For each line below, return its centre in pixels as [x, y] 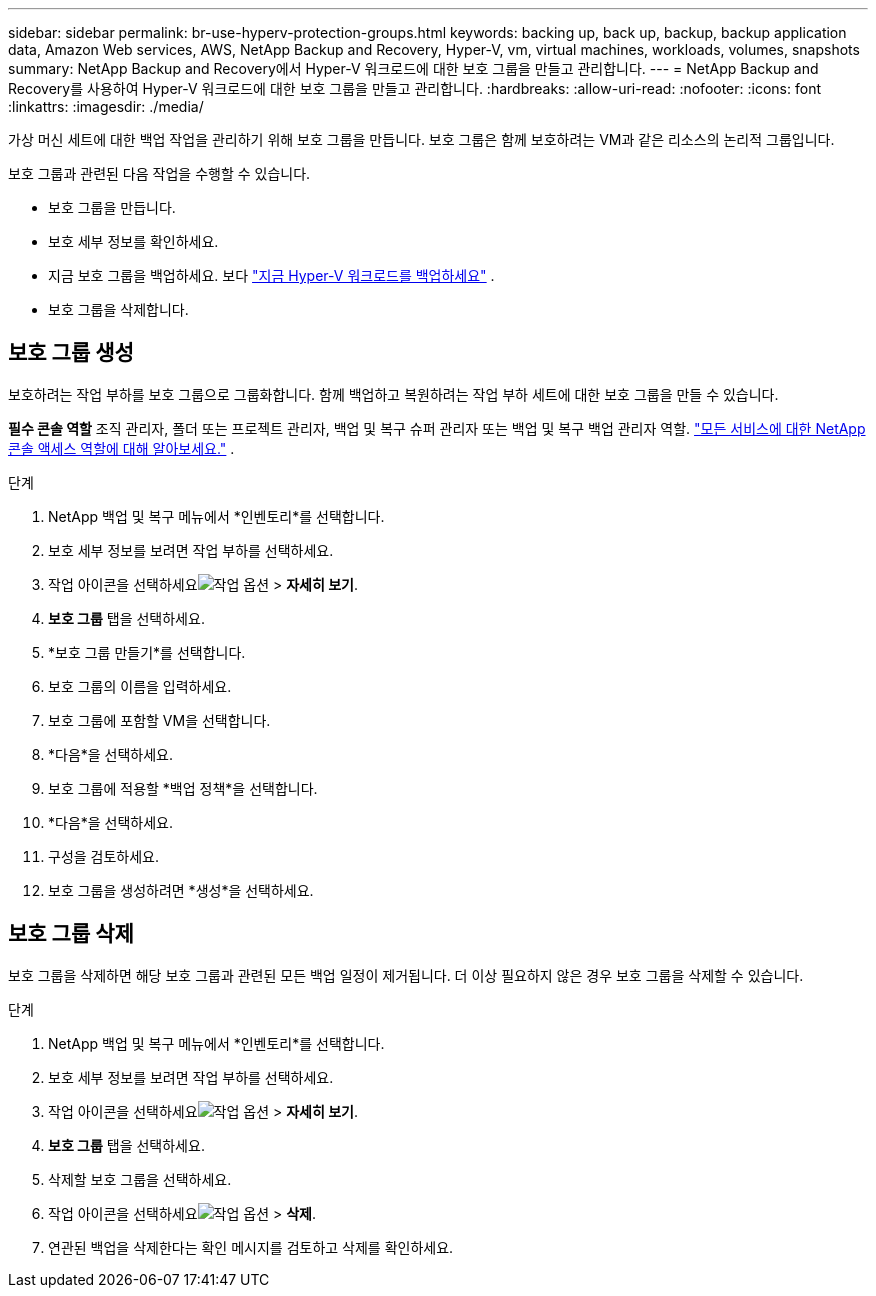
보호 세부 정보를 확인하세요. [133, 241]
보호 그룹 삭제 [71, 934]
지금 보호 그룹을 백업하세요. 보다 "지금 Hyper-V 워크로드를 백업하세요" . [271, 275]
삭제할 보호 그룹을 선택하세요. [140, 1179]
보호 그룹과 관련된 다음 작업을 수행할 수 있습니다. [159, 173]
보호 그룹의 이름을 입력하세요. [140, 686]
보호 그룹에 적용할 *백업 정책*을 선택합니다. [183, 788]
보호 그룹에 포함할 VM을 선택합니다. [159, 720]
